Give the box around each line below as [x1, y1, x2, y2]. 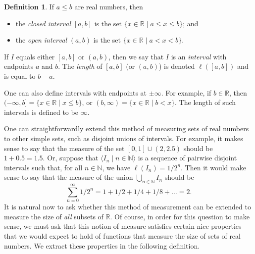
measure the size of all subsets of [4, 211, 103, 221]
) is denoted [158, 61, 195, 71]
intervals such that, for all [4, 162, 83, 172]
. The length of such [175, 97, 236, 107]
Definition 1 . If [4, 1, 54, 11]
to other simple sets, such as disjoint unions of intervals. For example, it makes [4, 133, 243, 143]
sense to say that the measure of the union [4, 172, 133, 182]
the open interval [15, 35, 67, 45]
